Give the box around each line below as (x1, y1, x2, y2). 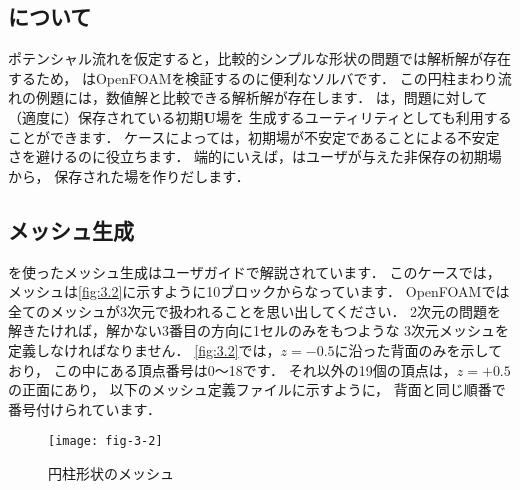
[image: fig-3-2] (48, 434, 163, 449)
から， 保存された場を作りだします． (8, 165, 250, 186)
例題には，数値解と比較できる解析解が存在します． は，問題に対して (35, 87, 488, 108)
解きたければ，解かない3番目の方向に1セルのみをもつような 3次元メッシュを (8, 320, 510, 341)
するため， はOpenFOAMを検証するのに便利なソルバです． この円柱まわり (8, 67, 498, 88)
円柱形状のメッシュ (48, 462, 174, 483)
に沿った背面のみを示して (334, 339, 503, 360)
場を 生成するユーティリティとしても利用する (215, 106, 512, 127)
